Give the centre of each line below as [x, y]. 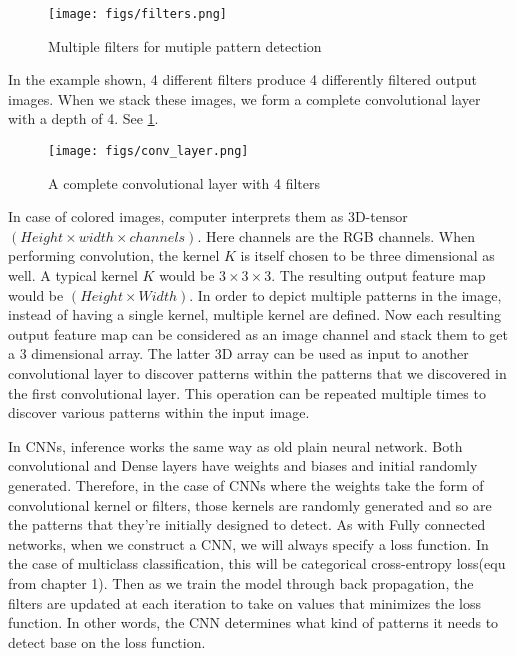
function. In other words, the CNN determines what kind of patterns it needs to [253, 622]
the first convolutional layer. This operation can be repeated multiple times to [247, 392]
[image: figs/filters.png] [137, 14]
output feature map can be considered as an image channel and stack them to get [258, 333]
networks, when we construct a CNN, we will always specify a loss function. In [248, 543]
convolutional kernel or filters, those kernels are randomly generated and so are [250, 504]
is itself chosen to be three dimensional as [367, 255]
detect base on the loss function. [107, 641]
